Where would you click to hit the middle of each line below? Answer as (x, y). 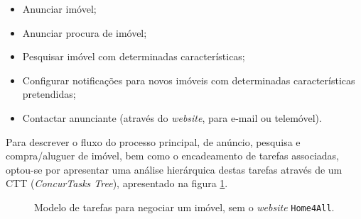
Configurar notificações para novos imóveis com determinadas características (189, 80)
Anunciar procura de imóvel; (85, 32)
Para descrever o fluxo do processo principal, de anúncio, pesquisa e (153, 141)
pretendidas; (49, 94)
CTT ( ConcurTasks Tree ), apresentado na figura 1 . (117, 183)
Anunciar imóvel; (59, 9)
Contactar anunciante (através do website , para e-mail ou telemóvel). (172, 117)
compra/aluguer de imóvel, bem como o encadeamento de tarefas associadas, (172, 156)
